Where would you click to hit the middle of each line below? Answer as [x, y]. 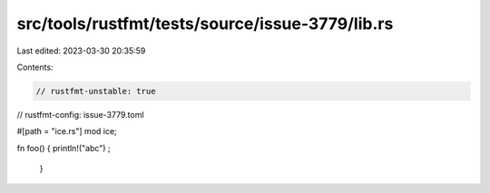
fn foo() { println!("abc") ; [64, 148]
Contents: [35, 67]
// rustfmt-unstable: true [96, 91]
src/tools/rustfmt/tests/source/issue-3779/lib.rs [205, 24]
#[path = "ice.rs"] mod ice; [67, 131]
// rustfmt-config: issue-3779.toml [80, 114]
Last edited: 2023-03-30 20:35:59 [81, 51]
